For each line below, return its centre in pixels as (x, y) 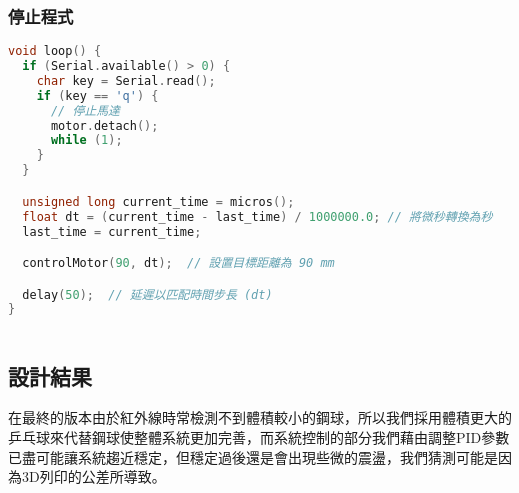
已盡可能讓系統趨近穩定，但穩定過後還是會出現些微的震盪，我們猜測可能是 (253, 456)
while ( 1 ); (86, 140)
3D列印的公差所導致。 (93, 476)
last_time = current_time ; (112, 231)
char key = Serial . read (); (126, 80)
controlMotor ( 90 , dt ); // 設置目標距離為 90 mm (178, 263)
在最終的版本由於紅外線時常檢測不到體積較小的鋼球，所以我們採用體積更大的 (260, 417)
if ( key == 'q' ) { (97, 95)
